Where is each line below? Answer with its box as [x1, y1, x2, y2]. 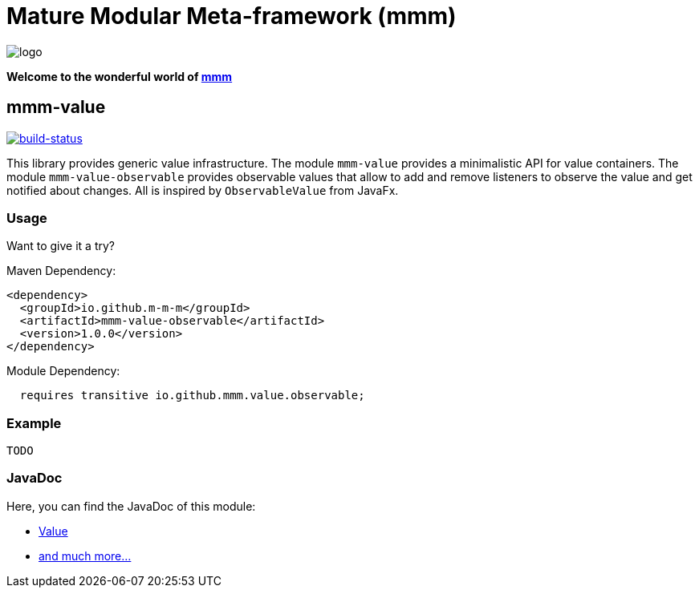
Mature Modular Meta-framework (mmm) [6, 2, 457, 30]
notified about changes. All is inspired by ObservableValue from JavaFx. [6, 183, 399, 197]
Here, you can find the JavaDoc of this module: [6, 499, 256, 513]
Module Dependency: [6, 364, 120, 378]
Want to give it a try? [6, 239, 115, 253]
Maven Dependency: [6, 264, 116, 278]
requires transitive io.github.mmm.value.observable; [19, 389, 365, 402]
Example [6, 414, 62, 431]
